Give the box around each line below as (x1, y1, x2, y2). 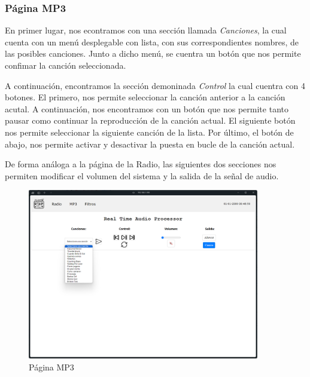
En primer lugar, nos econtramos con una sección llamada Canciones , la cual (5, 24, 287, 36)
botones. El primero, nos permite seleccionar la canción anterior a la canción (5, 91, 285, 103)
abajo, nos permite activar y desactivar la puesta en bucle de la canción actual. (5, 137, 295, 150)
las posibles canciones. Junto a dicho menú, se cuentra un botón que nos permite (5, 47, 301, 60)
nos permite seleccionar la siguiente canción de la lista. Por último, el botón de (5, 125, 294, 138)
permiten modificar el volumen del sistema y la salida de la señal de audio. (5, 169, 279, 182)
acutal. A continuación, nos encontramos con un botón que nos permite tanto (5, 102, 288, 115)
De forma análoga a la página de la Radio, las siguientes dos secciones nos (5, 158, 276, 170)
